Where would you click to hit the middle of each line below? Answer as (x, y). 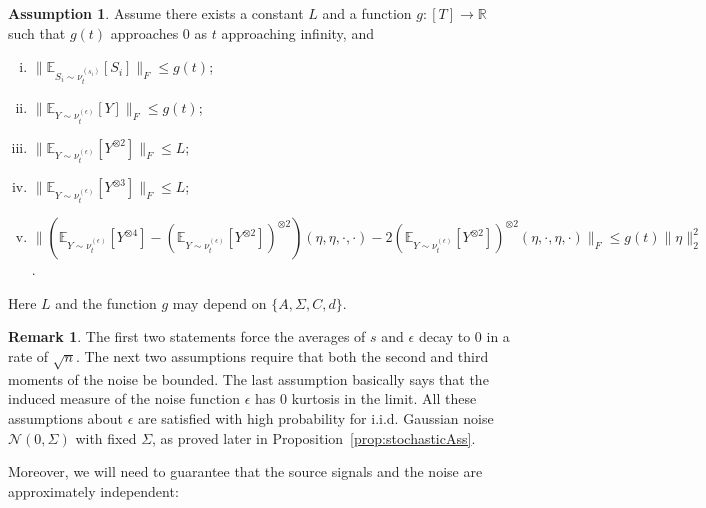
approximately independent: (93, 490)
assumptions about (65, 417)
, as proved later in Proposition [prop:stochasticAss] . (314, 437)
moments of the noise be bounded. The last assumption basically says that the (248, 378)
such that (37, 32)
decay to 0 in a (464, 336)
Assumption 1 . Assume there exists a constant (156, 13)
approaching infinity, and (297, 32)
